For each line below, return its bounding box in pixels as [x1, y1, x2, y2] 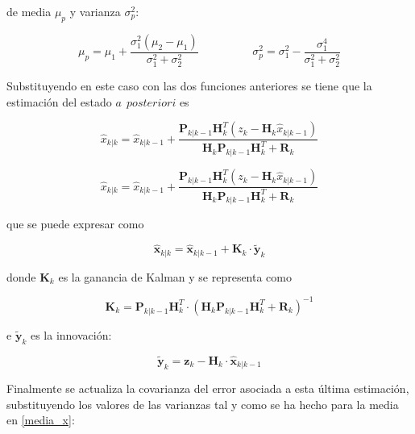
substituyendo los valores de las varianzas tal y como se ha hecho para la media [6, 395, 399, 412]
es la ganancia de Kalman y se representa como [58, 268, 293, 285]
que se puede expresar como [6, 215, 144, 232]
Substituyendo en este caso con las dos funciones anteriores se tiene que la [6, 77, 372, 94]
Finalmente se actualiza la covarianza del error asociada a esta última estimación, [6, 380, 409, 397]
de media [6, 3, 52, 19]
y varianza [69, 3, 121, 19]
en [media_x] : [6, 411, 75, 428]
